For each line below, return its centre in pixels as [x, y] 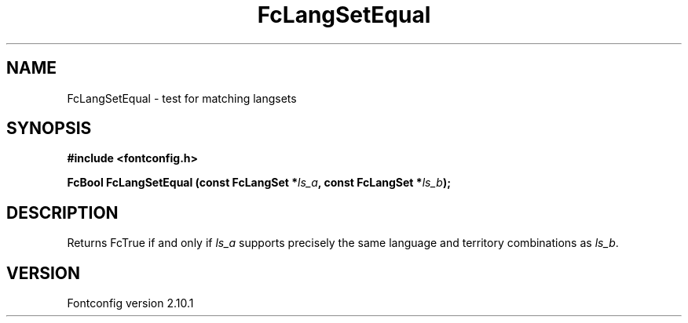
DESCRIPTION [62, 212]
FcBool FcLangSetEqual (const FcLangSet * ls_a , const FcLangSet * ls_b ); [259, 183]
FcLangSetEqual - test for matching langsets [182, 98]
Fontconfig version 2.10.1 [130, 303]
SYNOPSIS [49, 129]
